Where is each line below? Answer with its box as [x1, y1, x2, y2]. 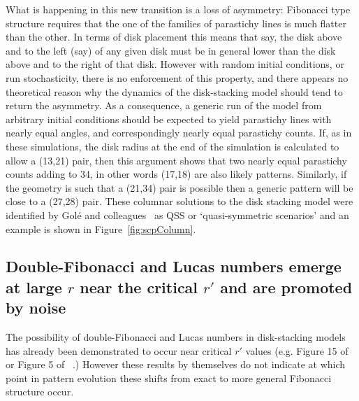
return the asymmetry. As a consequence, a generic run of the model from [6, 98, 322, 113]
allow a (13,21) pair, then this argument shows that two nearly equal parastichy [6, 153, 347, 167]
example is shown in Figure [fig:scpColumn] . [6, 221, 196, 236]
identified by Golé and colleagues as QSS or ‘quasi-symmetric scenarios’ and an [6, 207, 349, 222]
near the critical [80, 276, 198, 297]
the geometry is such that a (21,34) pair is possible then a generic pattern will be [6, 180, 353, 195]
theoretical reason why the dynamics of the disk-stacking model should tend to [6, 84, 343, 99]
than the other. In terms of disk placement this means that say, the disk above [6, 29, 342, 44]
